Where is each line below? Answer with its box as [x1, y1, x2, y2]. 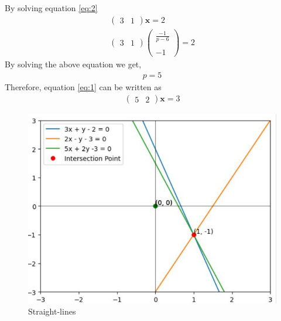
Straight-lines [28, 305, 76, 317]
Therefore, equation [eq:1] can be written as [5, 80, 162, 93]
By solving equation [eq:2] [5, 2, 98, 13]
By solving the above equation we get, [5, 58, 142, 70]
